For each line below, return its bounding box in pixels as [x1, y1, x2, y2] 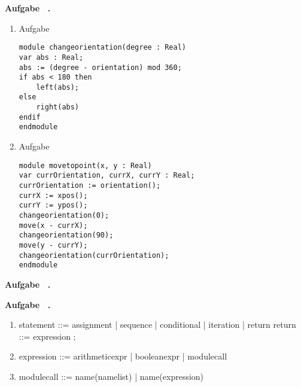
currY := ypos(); [19, 201, 88, 210]
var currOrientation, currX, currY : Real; [19, 171, 195, 180]
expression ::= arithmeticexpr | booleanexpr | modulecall [19, 350, 227, 362]
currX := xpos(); [19, 191, 88, 200]
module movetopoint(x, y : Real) [19, 161, 152, 170]
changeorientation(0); [19, 211, 110, 220]
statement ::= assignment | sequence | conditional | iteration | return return [19, 318, 296, 331]
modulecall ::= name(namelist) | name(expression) [19, 370, 204, 382]
